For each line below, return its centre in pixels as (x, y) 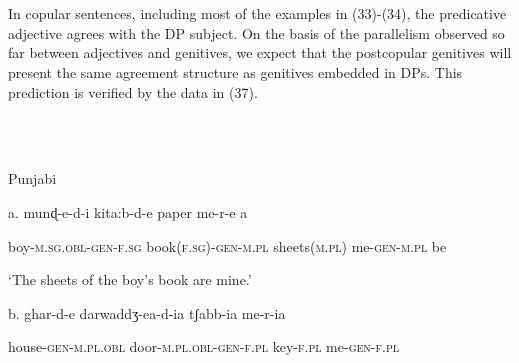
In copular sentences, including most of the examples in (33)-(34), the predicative (257, 13)
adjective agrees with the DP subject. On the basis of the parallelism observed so (256, 32)
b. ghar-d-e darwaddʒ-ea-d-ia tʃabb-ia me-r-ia (147, 312)
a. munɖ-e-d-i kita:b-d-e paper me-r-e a (128, 211)
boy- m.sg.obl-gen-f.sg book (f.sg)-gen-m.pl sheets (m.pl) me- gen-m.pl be (227, 245)
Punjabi (32, 178)
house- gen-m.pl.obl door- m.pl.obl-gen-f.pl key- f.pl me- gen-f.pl (203, 346)
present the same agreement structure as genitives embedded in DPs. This (235, 71)
